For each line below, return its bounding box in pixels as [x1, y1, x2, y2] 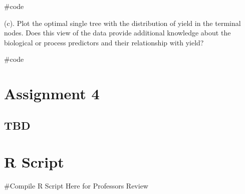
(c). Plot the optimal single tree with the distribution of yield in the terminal [4, 17, 241, 28]
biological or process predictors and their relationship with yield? [4, 37, 204, 47]
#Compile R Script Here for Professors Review [4, 181, 148, 191]
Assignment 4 [4, 83, 100, 104]
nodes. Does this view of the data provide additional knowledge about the [4, 27, 231, 38]
